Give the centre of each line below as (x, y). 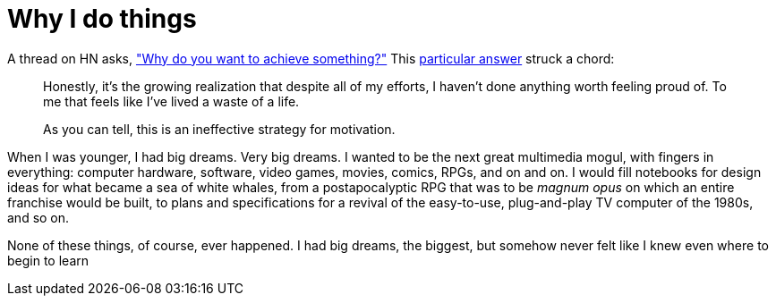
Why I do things (102, 19)
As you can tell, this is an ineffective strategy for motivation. (219, 129)
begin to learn (48, 260)
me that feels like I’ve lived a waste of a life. (171, 101)
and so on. (38, 217)
